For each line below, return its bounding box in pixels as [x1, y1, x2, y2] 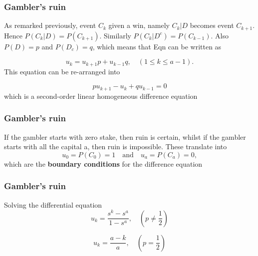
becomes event [190, 20, 234, 30]
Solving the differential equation [4, 199, 102, 210]
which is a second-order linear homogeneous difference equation [4, 90, 198, 101]
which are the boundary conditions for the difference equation [4, 158, 203, 169]
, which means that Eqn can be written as [92, 41, 222, 51]
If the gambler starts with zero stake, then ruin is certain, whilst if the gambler [4, 131, 246, 142]
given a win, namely [108, 20, 170, 30]
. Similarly [99, 30, 131, 40]
